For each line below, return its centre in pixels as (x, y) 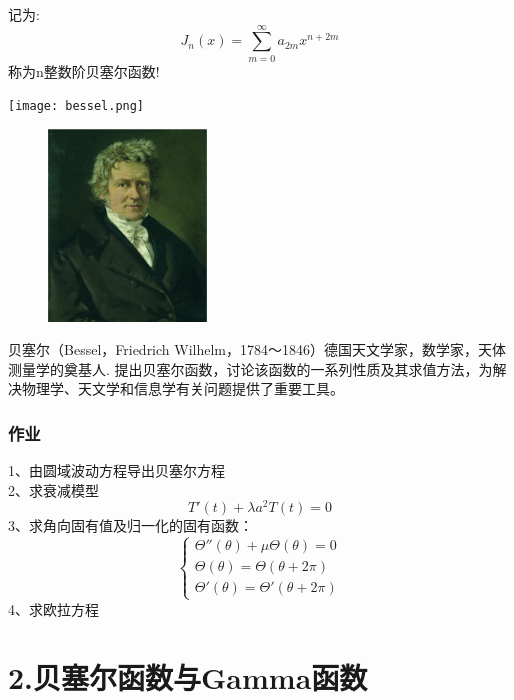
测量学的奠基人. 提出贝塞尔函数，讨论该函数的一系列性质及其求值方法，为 (250, 368)
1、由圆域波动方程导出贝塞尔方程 (116, 470)
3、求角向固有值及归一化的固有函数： (130, 525)
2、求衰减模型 (53, 489)
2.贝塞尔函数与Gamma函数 (188, 677)
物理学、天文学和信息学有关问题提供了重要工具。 (182, 388)
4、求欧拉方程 (53, 608)
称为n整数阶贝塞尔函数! (84, 70)
